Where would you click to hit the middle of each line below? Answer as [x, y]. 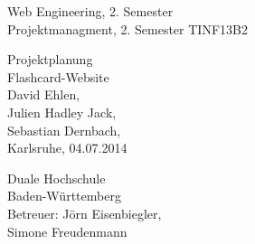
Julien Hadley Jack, [62, 112]
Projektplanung [50, 59]
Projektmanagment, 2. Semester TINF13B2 [127, 28]
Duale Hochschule [57, 178]
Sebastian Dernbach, [64, 130]
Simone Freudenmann [67, 231]
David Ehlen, [44, 94]
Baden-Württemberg [64, 196]
